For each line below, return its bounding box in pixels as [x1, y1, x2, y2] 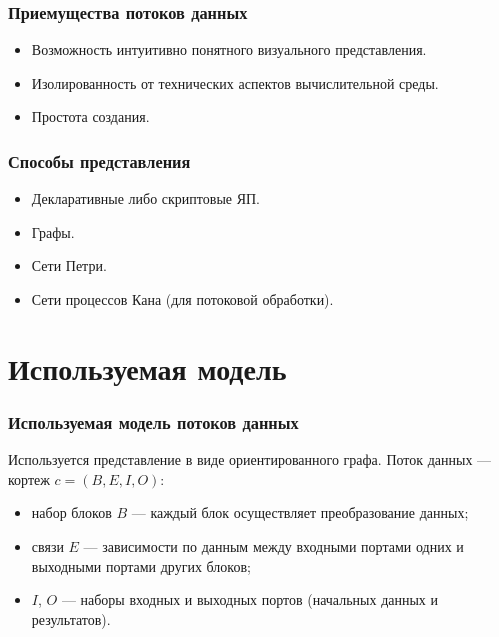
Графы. [31, 221, 75, 242]
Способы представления [8, 148, 191, 173]
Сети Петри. [31, 255, 107, 276]
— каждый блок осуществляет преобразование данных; [131, 502, 469, 523]
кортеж [8, 468, 50, 489]
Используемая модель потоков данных [8, 409, 299, 434]
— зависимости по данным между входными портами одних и [83, 535, 464, 556]
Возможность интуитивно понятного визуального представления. [31, 39, 427, 60]
